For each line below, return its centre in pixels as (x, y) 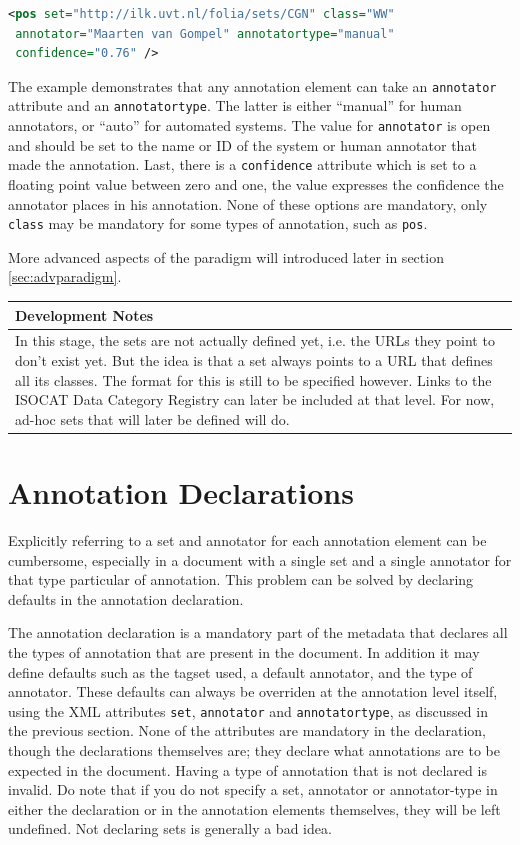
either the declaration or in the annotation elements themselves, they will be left (254, 808)
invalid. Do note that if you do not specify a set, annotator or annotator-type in (253, 789)
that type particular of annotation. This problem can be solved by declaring (241, 579)
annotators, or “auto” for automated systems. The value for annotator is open (249, 125)
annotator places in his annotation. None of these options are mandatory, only (248, 203)
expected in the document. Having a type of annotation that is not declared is (247, 769)
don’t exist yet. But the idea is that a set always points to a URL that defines (254, 359)
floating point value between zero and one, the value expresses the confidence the (256, 184)
